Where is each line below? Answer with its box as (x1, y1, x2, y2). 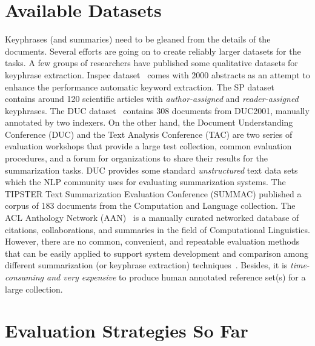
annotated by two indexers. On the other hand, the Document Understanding (5, 116, 293, 129)
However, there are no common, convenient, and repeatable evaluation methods (5, 235, 300, 248)
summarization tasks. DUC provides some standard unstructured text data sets (5, 163, 298, 176)
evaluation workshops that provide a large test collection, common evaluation (5, 140, 292, 152)
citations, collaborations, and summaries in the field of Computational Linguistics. (5, 223, 310, 236)
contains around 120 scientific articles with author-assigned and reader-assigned (5, 92, 299, 105)
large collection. (5, 282, 63, 295)
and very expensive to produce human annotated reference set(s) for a (47, 271, 306, 283)
